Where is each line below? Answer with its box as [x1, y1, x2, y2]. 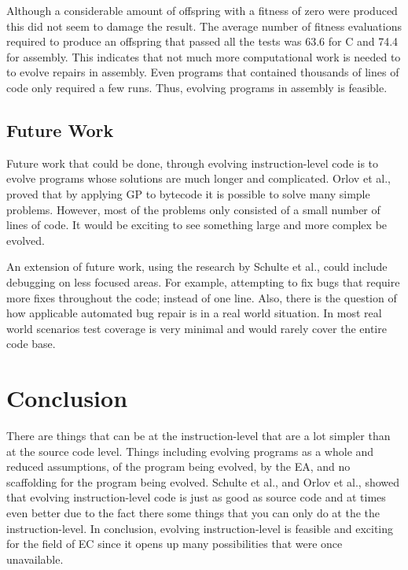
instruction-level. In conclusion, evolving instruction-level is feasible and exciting [6, 520, 394, 536]
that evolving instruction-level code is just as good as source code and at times [6, 489, 386, 505]
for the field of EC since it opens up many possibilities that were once [6, 535, 343, 552]
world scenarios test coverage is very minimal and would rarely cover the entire [6, 320, 387, 336]
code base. [6, 335, 56, 352]
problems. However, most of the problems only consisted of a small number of [6, 201, 380, 217]
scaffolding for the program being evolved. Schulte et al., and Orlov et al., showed [6, 473, 400, 490]
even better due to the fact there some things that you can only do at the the [6, 504, 380, 520]
